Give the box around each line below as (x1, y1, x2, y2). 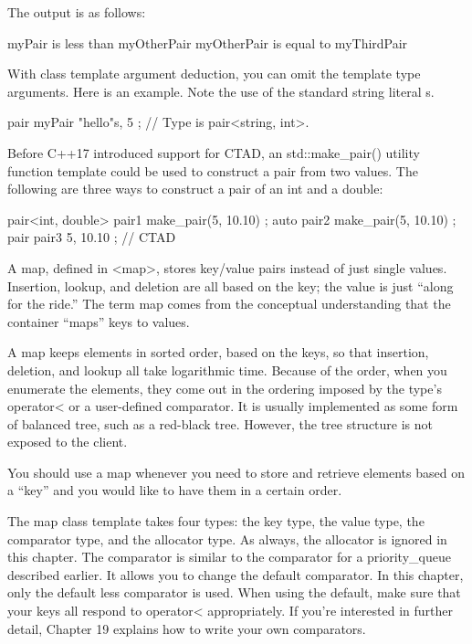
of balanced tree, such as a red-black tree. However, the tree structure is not (7, 414, 434, 433)
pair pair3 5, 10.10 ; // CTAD (7, 227, 176, 247)
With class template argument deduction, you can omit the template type (7, 64, 421, 83)
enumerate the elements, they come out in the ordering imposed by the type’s (7, 378, 442, 397)
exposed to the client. (7, 432, 128, 451)
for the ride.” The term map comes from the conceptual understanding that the (7, 294, 451, 313)
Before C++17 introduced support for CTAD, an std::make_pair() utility (7, 143, 420, 162)
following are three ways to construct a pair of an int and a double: (7, 179, 383, 198)
